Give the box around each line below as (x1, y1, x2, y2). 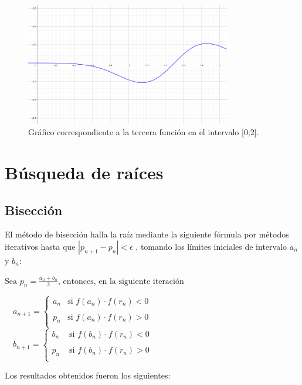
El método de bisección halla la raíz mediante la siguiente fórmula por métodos (5, 228, 289, 240)
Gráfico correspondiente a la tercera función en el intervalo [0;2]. (28, 126, 259, 138)
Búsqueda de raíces (5, 160, 164, 184)
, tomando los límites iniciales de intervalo (135, 240, 287, 252)
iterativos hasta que (5, 240, 76, 252)
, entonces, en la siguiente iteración (57, 277, 184, 286)
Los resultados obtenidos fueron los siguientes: (5, 369, 171, 381)
